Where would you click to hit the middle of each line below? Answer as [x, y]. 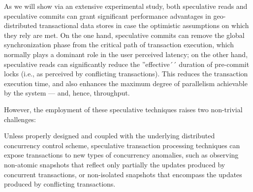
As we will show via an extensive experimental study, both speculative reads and [126, 6]
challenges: [20, 119]
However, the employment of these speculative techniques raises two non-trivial [123, 109]
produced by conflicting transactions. [60, 184]
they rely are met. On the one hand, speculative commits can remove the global [124, 35]
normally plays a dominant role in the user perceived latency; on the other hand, [126, 54]
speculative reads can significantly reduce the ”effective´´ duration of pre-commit [127, 64]
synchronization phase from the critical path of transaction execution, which [119, 45]
